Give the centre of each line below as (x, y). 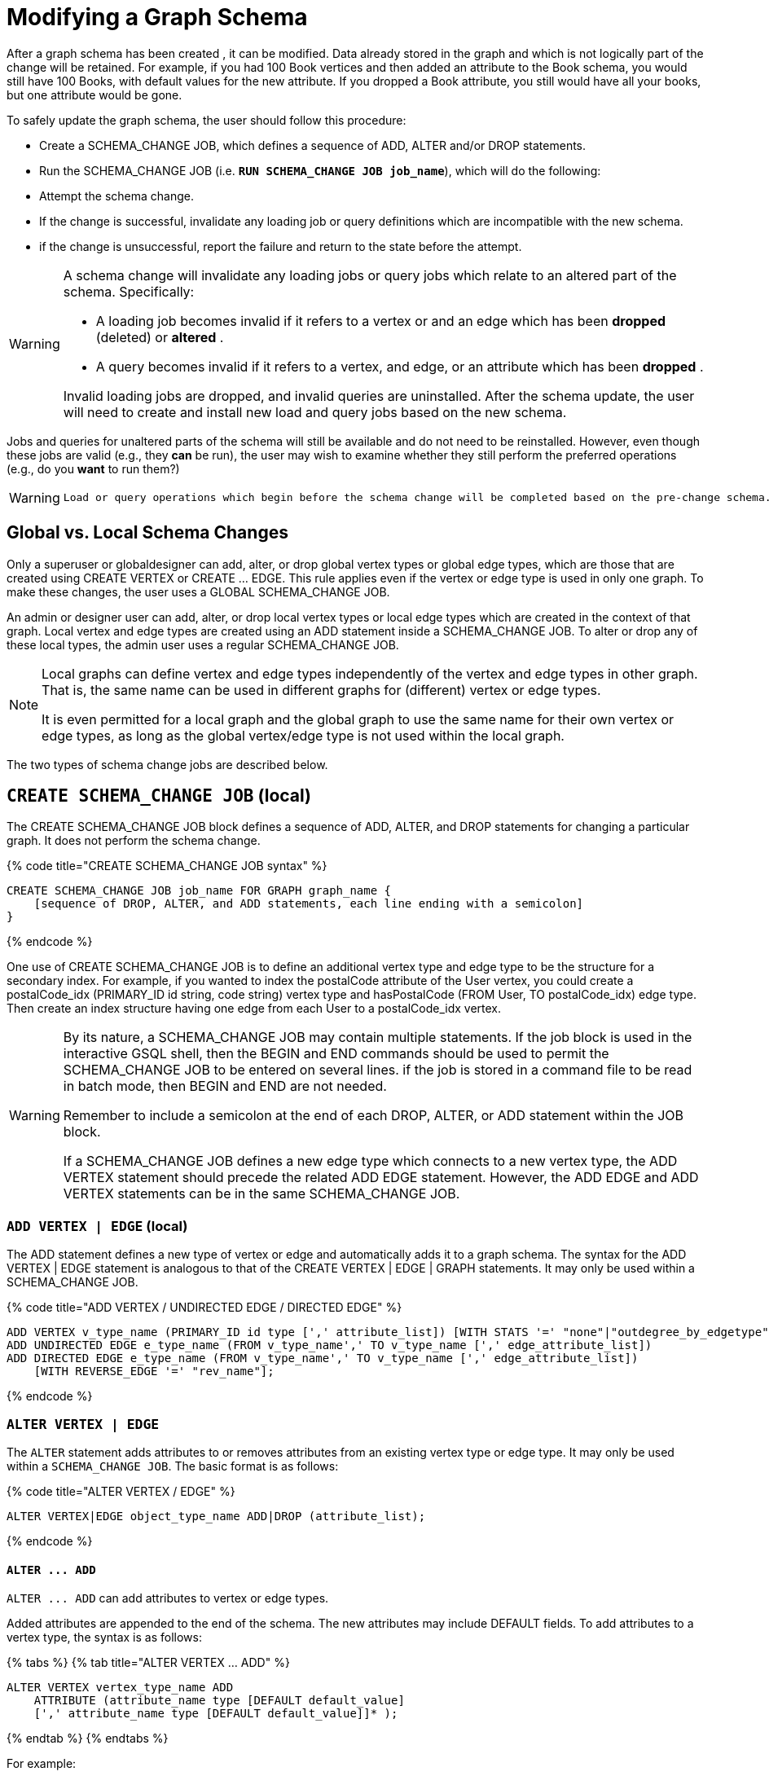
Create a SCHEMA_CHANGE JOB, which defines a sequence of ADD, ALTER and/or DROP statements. (313, 145)
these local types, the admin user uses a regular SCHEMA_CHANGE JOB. (203, 644)
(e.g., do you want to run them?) (93, 468)
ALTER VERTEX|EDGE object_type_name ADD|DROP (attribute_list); (216, 1516)
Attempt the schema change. (116, 196)
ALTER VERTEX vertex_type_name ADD (120, 1688)
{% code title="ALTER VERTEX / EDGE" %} (121, 1491)
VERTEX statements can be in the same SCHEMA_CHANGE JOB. (261, 1194)
